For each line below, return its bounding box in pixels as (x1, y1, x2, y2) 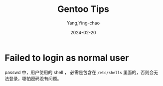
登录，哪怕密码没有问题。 (8, 76, 62, 82)
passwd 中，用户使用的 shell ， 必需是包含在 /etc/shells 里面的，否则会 (4, 69, 154, 75)
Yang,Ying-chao (66, 20, 100, 26)
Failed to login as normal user (4, 52, 129, 63)
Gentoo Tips (57, 3, 109, 15)
